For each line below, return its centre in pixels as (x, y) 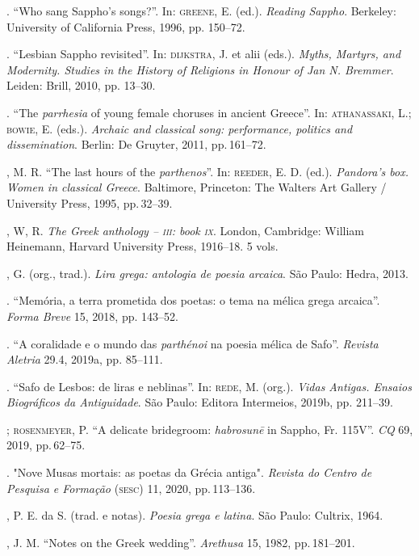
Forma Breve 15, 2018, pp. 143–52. (92, 316)
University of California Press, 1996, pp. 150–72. (126, 26)
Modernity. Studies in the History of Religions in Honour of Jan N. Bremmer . (200, 69)
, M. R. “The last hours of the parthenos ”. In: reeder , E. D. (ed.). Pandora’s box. (208, 171)
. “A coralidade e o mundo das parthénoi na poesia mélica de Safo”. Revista (193, 343)
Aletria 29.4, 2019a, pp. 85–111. (85, 359)
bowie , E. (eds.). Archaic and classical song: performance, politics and (180, 128)
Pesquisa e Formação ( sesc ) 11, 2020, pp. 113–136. (131, 488)
